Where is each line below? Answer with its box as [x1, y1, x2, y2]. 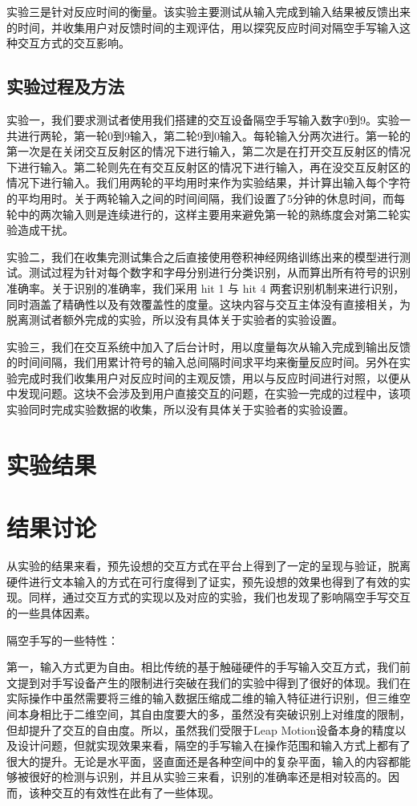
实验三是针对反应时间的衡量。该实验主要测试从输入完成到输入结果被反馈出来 [6, 3, 411, 19]
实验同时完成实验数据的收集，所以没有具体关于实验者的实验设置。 [6, 401, 354, 418]
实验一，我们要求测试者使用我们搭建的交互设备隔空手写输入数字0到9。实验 [6, 111, 399, 128]
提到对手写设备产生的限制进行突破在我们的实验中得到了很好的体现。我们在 [17, 674, 411, 691]
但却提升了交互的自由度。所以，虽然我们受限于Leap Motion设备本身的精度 [6, 721, 395, 738]
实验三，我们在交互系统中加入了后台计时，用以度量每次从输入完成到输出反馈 [6, 338, 411, 354]
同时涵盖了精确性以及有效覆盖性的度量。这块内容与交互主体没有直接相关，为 [6, 295, 411, 312]
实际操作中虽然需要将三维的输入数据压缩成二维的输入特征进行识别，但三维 [6, 690, 399, 707]
